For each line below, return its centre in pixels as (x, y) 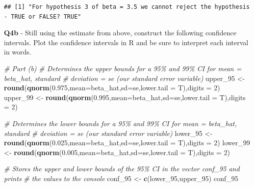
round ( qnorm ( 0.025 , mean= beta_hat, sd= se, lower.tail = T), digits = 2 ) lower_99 (127, 143)
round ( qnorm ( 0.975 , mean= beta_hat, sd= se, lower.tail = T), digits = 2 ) (112, 88)
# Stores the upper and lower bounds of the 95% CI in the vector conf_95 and (122, 169)
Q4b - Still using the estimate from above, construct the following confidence (120, 33)
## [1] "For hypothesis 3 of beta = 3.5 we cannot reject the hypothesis (127, 7)
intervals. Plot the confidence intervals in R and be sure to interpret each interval (126, 42)
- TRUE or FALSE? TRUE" (43, 16)
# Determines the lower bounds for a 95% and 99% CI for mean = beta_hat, (120, 123)
